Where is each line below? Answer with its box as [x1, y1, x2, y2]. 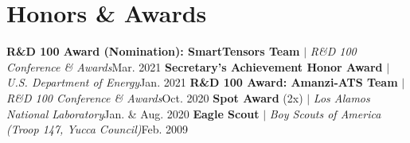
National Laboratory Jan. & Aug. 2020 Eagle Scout [6, 105, 260, 122]
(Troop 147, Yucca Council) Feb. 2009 [6, 121, 189, 137]
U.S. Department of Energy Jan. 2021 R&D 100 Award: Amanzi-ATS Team [6, 74, 398, 91]
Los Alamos [313, 89, 370, 106]
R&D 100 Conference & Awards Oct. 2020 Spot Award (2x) [6, 89, 303, 106]
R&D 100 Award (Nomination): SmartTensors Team [6, 43, 300, 60]
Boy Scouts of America [269, 105, 381, 122]
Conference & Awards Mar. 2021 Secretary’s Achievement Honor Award [6, 58, 383, 75]
